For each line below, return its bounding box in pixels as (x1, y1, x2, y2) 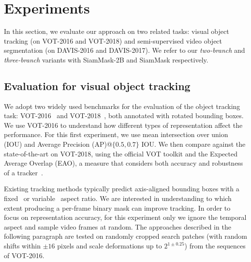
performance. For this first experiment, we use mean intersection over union (4, 129, 228, 139)
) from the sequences (184, 241, 246, 251)
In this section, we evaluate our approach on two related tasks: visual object (4, 26, 229, 36)
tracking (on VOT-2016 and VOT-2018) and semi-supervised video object (4, 35, 222, 46)
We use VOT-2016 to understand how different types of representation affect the (4, 120, 243, 130)
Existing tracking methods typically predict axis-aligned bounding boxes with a (4, 184, 239, 194)
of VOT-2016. (4, 250, 44, 260)
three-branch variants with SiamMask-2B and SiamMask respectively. (4, 54, 208, 64)
